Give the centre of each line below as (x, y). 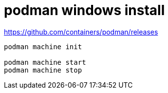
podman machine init (43, 46)
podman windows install (84, 10)
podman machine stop (43, 70)
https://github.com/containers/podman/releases (81, 32)
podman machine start (45, 62)
